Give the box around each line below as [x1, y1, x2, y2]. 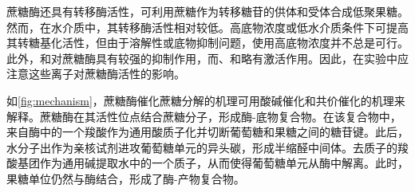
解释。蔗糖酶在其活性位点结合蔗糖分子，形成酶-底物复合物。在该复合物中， [6, 108, 401, 124]
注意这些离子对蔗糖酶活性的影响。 [6, 65, 185, 82]
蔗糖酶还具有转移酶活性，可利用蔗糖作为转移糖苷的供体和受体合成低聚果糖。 [6, 3, 409, 19]
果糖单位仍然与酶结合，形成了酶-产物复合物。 [6, 170, 245, 186]
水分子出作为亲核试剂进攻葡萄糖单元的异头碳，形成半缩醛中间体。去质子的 [6, 139, 397, 155]
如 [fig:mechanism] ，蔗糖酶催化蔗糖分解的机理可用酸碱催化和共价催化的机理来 [6, 92, 405, 108]
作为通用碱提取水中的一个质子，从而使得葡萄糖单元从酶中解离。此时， [39, 155, 409, 171]
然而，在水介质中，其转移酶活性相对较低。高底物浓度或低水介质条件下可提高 [6, 18, 409, 35]
